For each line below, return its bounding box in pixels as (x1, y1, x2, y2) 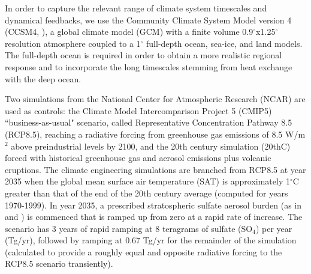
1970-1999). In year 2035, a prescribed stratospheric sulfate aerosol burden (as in (5, 198, 302, 211)
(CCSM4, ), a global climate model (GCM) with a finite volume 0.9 (5, 25, 253, 38)
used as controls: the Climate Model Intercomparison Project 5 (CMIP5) (5, 104, 272, 117)
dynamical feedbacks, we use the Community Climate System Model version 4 (5, 13, 292, 26)
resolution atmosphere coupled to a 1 (5, 37, 141, 49)
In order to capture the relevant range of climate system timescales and (5, 2, 267, 14)
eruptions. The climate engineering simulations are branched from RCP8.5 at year (5, 163, 306, 175)
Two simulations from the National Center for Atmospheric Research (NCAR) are (5, 93, 306, 105)
